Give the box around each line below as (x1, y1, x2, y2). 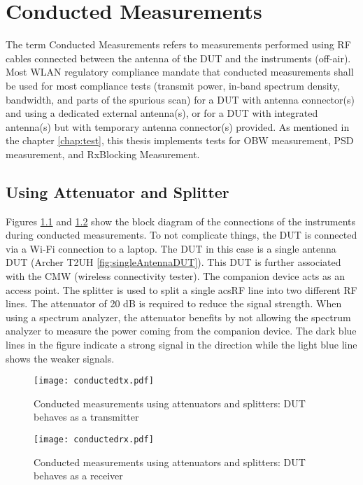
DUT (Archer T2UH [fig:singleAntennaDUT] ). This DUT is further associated (6, 255, 341, 269)
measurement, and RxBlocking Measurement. (6, 146, 200, 161)
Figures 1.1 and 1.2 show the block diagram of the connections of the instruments (6, 213, 356, 228)
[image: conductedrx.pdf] (34, 435, 154, 445)
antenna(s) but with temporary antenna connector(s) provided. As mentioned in (6, 119, 350, 134)
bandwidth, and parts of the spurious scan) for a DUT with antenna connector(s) (6, 92, 355, 106)
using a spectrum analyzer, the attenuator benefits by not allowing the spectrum (6, 309, 351, 324)
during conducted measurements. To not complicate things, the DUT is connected (6, 227, 357, 242)
